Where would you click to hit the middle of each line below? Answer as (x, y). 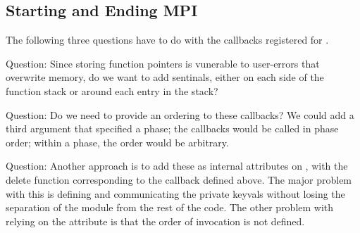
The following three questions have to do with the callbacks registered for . (167, 40)
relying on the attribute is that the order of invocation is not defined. (155, 221)
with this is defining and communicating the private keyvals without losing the (175, 193)
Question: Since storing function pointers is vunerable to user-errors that (163, 63)
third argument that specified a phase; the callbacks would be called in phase (172, 128)
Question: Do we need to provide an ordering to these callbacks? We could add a (180, 114)
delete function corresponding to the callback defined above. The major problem (179, 179)
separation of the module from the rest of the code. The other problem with (170, 207)
